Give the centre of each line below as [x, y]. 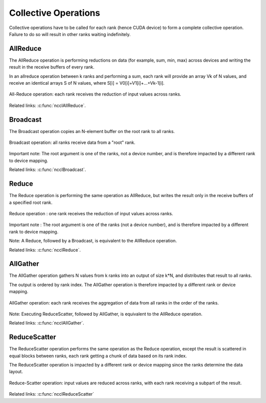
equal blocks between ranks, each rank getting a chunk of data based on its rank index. [98, 356]
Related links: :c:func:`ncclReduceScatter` [52, 394]
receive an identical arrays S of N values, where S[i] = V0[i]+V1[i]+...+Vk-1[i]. [87, 83]
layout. [16, 371]
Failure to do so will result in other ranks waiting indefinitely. [70, 34]
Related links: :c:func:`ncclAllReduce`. [48, 105]
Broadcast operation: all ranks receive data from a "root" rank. [72, 142]
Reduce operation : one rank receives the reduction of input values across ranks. [91, 213]
